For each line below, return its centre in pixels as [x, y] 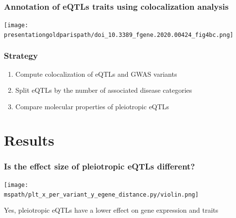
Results [29, 140]
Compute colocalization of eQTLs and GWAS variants [96, 74]
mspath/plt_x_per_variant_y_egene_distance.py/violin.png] [101, 194]
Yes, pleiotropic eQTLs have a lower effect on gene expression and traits [111, 210]
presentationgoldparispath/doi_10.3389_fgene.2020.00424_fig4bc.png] [119, 35]
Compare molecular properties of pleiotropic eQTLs [92, 106]
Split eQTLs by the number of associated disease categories [104, 90]
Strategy [21, 56]
